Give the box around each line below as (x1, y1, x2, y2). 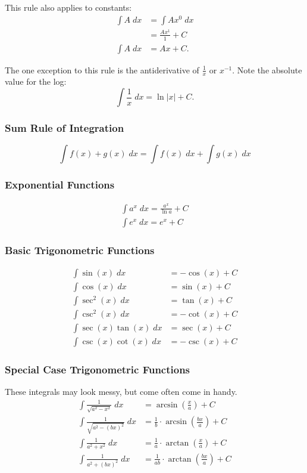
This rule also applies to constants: (5, 1, 132, 13)
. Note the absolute (232, 63, 302, 76)
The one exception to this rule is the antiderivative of (5, 63, 199, 76)
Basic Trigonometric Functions (5, 242, 155, 257)
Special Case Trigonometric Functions (5, 362, 190, 377)
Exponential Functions (5, 177, 115, 192)
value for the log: (5, 75, 67, 88)
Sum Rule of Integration (5, 120, 124, 135)
